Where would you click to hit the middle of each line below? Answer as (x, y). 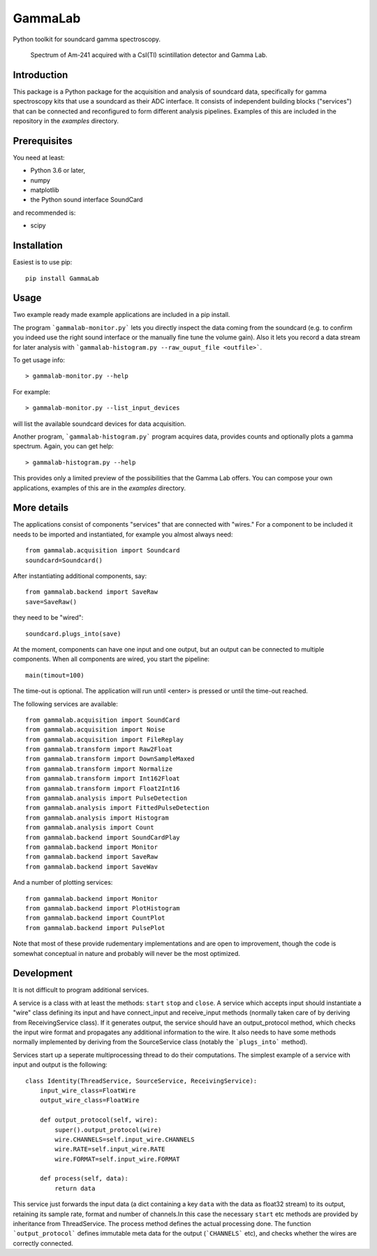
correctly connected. (43, 1243)
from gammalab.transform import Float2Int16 (103, 788)
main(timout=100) (55, 675)
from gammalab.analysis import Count (90, 828)
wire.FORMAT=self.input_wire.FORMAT (118, 1159)
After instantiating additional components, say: (80, 576)
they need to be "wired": (48, 618)
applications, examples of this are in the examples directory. (99, 488)
